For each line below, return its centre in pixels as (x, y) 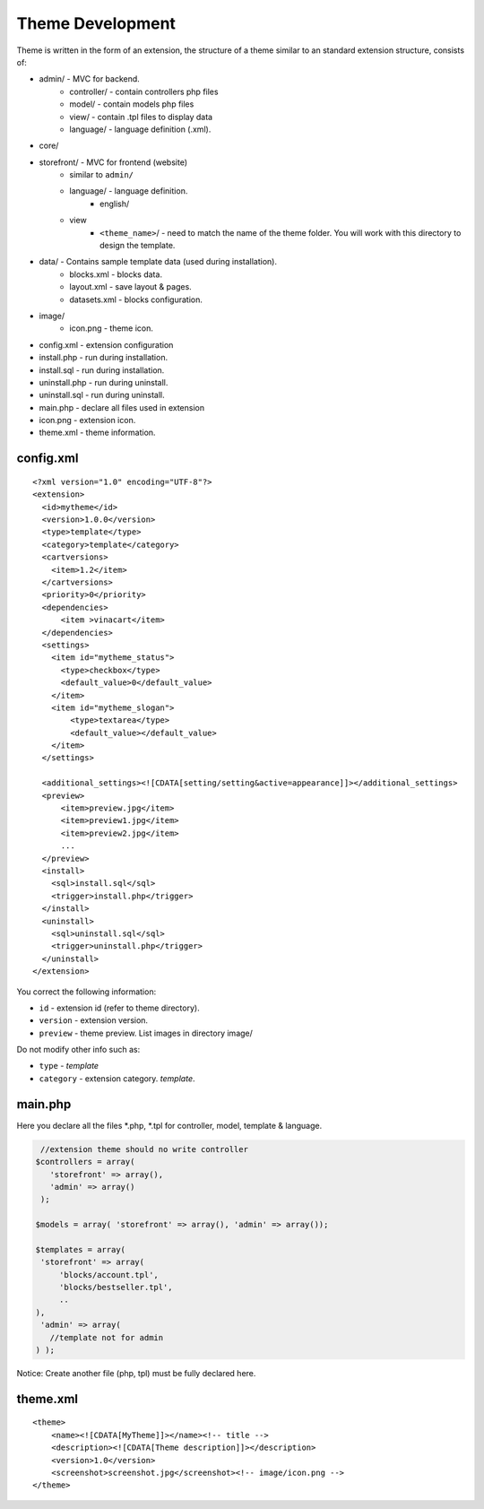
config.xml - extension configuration (106, 344)
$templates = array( (80, 1249)
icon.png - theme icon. (112, 328)
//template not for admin (107, 1337)
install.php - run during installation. (104, 358)
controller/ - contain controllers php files (144, 91)
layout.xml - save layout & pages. (130, 287)
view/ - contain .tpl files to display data (141, 117)
